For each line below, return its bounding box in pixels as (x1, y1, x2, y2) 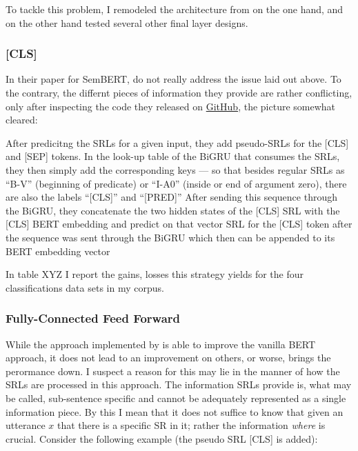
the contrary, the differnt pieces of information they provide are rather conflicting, (6, 86, 352, 99)
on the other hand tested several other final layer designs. (6, 15, 248, 30)
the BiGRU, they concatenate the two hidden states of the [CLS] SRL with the (6, 203, 340, 217)
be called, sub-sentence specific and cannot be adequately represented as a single (6, 390, 346, 405)
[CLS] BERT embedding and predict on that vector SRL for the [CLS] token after (6, 217, 352, 231)
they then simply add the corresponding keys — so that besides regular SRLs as (6, 162, 345, 177)
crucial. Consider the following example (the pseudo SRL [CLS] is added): (6, 431, 318, 445)
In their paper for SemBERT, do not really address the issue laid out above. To (6, 72, 341, 86)
